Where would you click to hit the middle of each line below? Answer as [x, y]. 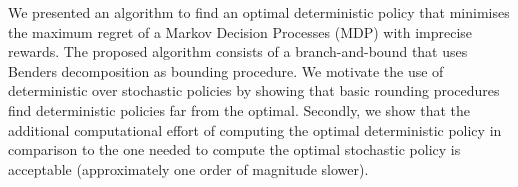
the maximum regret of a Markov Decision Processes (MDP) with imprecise [240, 31]
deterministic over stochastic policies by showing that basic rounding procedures [254, 90]
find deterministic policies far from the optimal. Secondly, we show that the [239, 109]
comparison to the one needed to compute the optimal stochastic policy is [234, 149]
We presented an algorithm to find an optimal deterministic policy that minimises [259, 12]
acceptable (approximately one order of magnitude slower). [188, 168]
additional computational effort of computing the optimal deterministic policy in [255, 129]
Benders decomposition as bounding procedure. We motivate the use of [226, 70]
